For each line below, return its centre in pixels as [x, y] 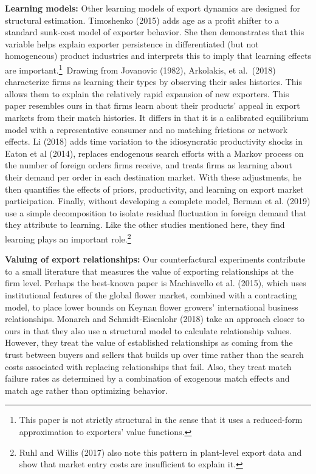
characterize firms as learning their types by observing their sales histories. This [154, 82]
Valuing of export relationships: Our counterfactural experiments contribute [155, 259]
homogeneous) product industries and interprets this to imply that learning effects [158, 56]
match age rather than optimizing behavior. [86, 390]
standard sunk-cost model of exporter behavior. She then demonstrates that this [155, 32]
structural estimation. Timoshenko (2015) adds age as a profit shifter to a [142, 20]
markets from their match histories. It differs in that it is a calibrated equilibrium [157, 117]
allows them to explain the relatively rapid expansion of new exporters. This [147, 93]
